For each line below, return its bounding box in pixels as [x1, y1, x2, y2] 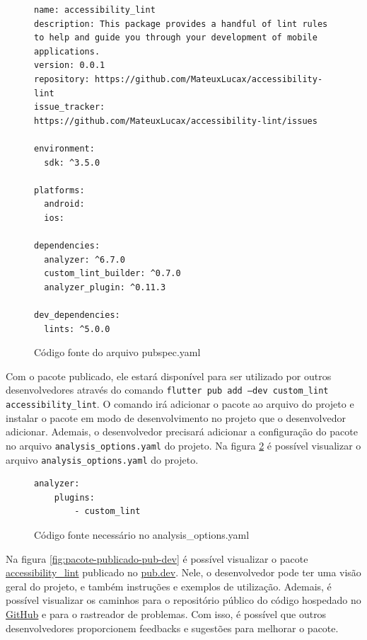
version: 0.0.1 [34, 60, 105, 71]
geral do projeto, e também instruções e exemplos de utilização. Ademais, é [6, 578, 332, 593]
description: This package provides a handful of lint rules [34, 18, 328, 29]
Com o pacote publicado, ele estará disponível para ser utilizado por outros [6, 368, 332, 383]
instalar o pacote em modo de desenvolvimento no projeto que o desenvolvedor [6, 410, 346, 425]
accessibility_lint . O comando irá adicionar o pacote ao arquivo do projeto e [6, 396, 354, 411]
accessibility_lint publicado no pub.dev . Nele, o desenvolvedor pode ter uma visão [6, 565, 361, 580]
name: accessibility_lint [34, 5, 156, 15]
